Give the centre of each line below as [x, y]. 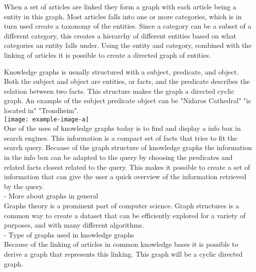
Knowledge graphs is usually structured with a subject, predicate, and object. [122, 71]
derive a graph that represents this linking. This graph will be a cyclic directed [123, 253]
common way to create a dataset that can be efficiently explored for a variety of [125, 215]
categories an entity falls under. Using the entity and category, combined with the [128, 45]
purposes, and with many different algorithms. [74, 225]
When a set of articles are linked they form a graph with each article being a [120, 6]
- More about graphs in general [51, 196]
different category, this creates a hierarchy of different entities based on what [120, 35]
